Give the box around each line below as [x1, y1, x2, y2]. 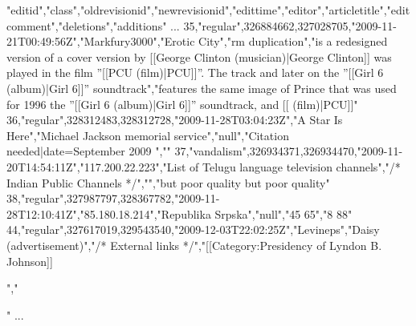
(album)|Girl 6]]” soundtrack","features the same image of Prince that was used [6, 79, 397, 96]
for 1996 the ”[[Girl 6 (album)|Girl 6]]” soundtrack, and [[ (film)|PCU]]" [6, 95, 358, 112]
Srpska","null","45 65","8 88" [214, 205, 353, 222]
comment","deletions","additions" [6, 17, 167, 34]
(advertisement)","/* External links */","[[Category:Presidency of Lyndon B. [6, 236, 382, 253]
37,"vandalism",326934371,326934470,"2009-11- [174, 143, 403, 159]
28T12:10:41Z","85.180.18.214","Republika [6, 205, 211, 222]
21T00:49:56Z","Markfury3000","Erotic [6, 33, 195, 50]
